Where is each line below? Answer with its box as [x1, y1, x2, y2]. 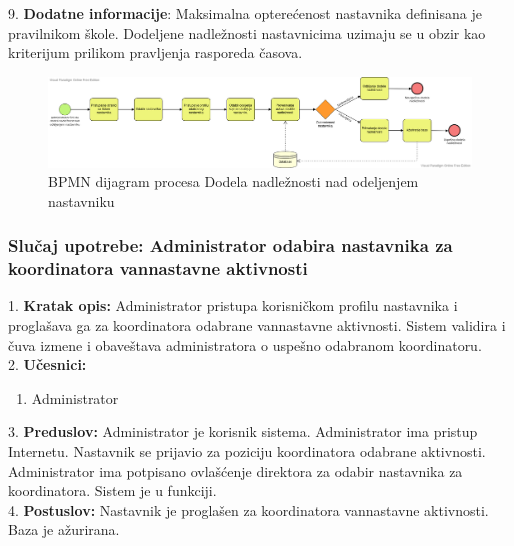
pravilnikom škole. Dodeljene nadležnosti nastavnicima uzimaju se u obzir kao [8, 22, 486, 43]
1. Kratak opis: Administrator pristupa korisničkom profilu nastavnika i [8, 295, 458, 316]
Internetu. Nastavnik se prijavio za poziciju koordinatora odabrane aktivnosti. [8, 441, 486, 462]
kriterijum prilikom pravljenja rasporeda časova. [8, 42, 303, 63]
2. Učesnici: [8, 354, 87, 375]
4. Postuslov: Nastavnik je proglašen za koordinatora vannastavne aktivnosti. [8, 499, 489, 520]
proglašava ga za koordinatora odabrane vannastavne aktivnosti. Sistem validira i [8, 315, 506, 336]
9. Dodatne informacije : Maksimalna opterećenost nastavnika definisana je [8, 3, 482, 23]
